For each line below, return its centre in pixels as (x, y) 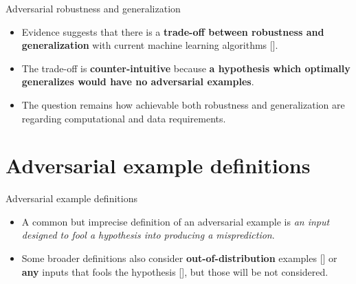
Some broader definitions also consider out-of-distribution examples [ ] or (179, 258)
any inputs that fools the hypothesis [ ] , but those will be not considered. (175, 271)
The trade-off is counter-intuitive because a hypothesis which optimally (186, 68)
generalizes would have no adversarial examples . (138, 81)
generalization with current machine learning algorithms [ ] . (150, 45)
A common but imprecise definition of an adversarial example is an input (176, 221)
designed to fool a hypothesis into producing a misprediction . (148, 235)
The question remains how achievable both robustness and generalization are (183, 104)
